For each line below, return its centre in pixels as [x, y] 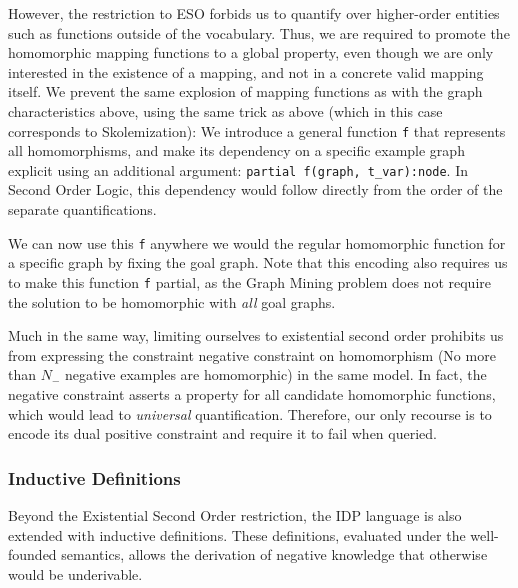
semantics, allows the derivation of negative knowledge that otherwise [274, 554]
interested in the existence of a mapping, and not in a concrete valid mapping [246, 71]
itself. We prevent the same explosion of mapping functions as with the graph [245, 91]
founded [32, 554]
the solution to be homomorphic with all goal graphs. [172, 301]
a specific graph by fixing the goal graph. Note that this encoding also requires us [258, 262]
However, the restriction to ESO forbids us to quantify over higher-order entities [254, 13]
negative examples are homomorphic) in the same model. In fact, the [276, 374]
